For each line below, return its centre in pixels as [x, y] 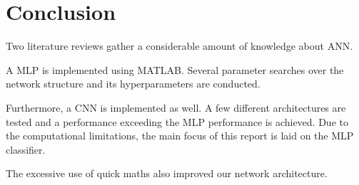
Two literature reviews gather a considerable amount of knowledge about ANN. [179, 46]
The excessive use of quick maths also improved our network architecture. [167, 173]
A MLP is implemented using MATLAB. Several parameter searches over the [175, 69]
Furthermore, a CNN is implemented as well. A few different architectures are [176, 107]
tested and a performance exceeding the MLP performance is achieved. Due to [177, 121]
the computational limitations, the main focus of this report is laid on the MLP [180, 136]
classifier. [26, 149]
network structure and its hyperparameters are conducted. [133, 84]
